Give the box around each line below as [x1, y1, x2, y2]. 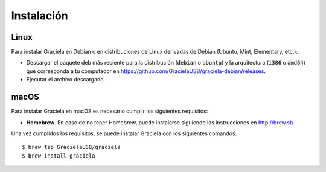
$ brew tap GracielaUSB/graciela [22, 144, 121, 151]
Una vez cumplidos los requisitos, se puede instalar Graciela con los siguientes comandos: [11, 130, 237, 137]
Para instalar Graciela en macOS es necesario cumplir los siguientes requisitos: [11, 107, 208, 115]
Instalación [11, 9, 69, 22]
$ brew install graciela [22, 152, 95, 159]
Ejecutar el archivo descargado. [26, 76, 106, 83]
